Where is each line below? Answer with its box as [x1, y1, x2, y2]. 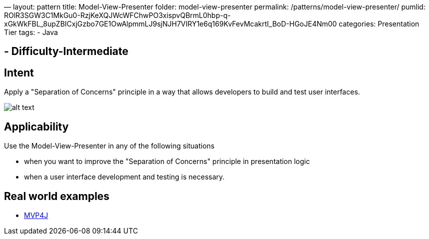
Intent [4, 66, 34, 79]
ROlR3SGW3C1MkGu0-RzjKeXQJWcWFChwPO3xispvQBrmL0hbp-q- [4, 11, 231, 19]
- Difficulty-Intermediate [4, 45, 129, 58]
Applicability [4, 120, 69, 133]
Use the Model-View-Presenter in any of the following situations [4, 141, 215, 150]
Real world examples [4, 189, 110, 202]
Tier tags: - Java [4, 28, 58, 36]
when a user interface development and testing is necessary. [24, 172, 225, 181]
